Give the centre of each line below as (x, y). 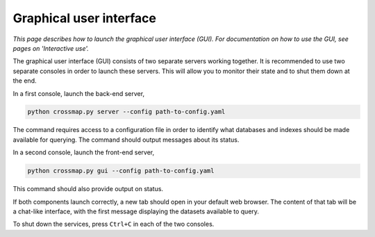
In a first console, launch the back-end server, (79, 93)
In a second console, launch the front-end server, (84, 152)
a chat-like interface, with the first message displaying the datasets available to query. (136, 211)
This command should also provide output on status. (88, 189)
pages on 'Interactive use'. (51, 48)
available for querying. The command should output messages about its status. (126, 140)
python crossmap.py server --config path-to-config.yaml (126, 112)
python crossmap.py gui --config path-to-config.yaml (121, 171)
